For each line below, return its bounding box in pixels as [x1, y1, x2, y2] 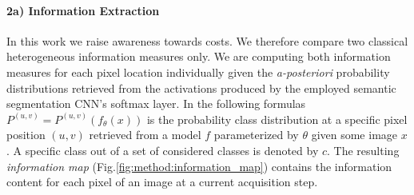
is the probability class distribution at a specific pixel [146, 110, 408, 127]
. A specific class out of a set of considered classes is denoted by [6, 141, 319, 158]
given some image [311, 126, 398, 143]
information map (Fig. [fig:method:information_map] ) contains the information [6, 157, 392, 174]
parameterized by [213, 126, 299, 143]
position [6, 126, 46, 143]
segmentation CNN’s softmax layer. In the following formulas [6, 95, 306, 112]
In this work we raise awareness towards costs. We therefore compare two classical [6, 32, 408, 49]
